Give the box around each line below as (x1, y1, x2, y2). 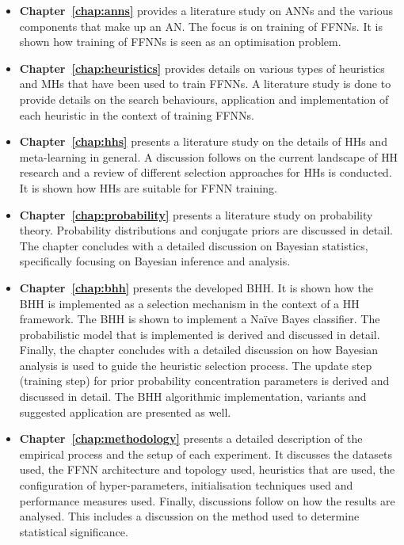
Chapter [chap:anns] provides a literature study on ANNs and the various (19, 2, 393, 18)
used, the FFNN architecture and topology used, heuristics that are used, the (19, 461, 395, 478)
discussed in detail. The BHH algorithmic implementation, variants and (19, 388, 367, 405)
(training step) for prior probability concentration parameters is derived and (19, 372, 390, 389)
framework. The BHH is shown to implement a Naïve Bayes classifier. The (19, 311, 380, 327)
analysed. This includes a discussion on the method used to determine (19, 508, 360, 524)
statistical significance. (19, 523, 128, 539)
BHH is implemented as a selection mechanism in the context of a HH (19, 295, 360, 311)
